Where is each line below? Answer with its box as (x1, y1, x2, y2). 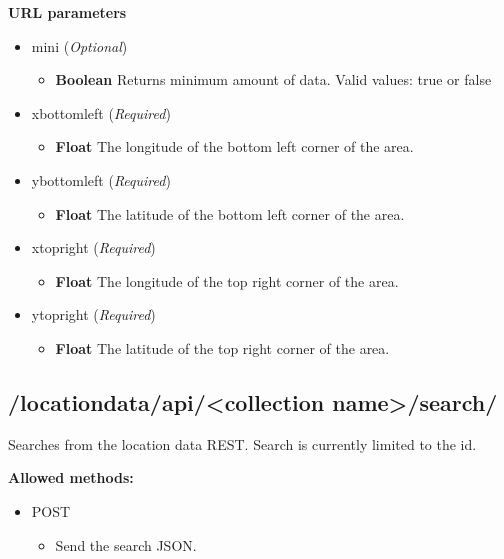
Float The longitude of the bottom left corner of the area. (55, 136, 414, 157)
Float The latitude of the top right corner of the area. (55, 337, 390, 358)
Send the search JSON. (55, 534, 197, 555)
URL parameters (8, 2, 127, 22)
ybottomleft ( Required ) (31, 169, 171, 190)
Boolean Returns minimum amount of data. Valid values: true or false (55, 69, 492, 90)
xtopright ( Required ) (31, 237, 156, 258)
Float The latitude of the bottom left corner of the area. (55, 203, 405, 224)
